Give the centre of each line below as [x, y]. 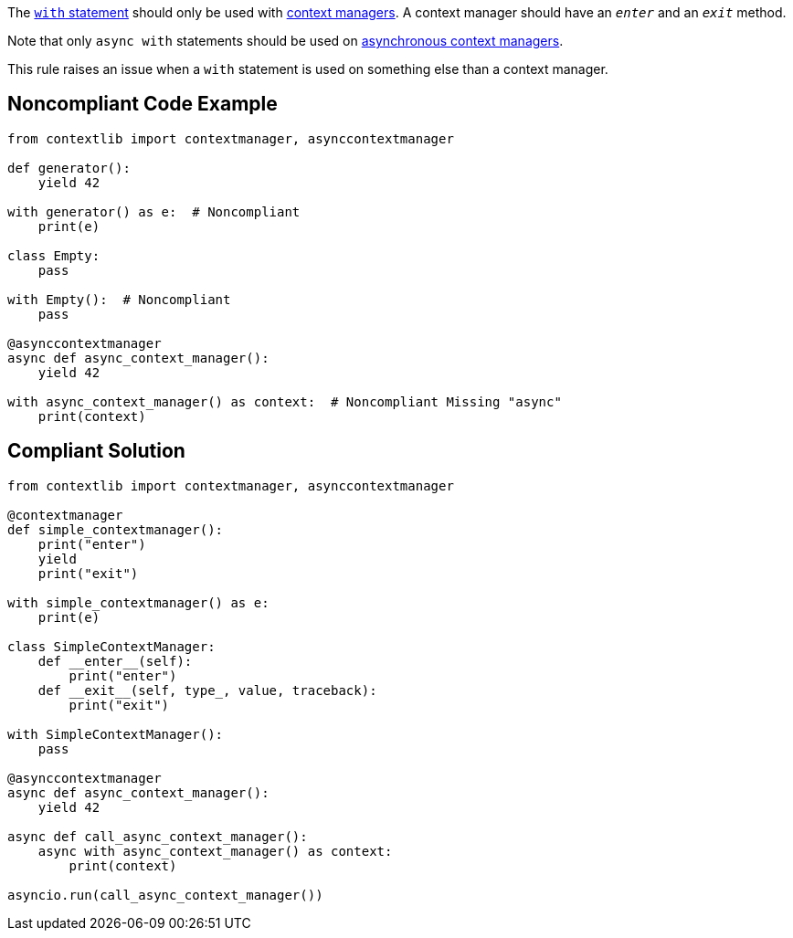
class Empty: [54, 255]
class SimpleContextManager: [111, 646]
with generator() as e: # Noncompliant [154, 211]
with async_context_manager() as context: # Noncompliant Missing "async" [285, 401]
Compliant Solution [96, 451]
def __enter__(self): [115, 661]
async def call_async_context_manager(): [158, 836]
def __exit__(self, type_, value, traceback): [207, 690]
